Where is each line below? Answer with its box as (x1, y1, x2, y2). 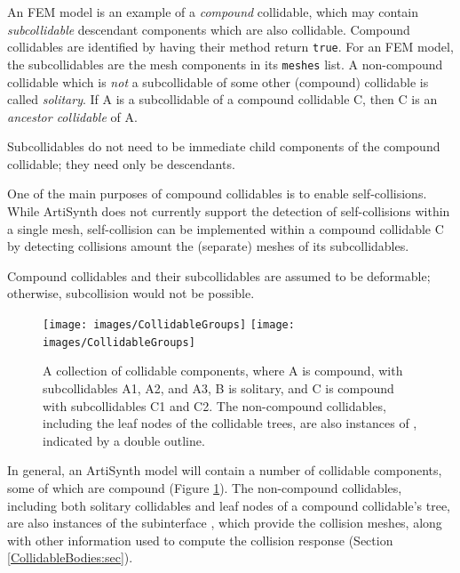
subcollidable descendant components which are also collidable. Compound (7, 20, 410, 38)
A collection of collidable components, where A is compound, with (43, 361, 403, 380)
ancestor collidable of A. (7, 107, 138, 125)
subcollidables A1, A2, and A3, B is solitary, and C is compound (43, 378, 394, 397)
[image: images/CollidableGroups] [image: (43, 319, 295, 332)
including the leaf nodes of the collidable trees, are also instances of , (43, 414, 417, 432)
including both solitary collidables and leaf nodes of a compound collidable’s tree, (7, 496, 450, 514)
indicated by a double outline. (43, 431, 205, 449)
